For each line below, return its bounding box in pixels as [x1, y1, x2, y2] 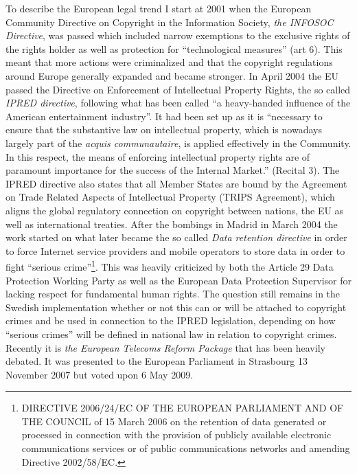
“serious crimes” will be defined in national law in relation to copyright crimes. [5, 326, 337, 341]
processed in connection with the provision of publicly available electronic [21, 427, 332, 442]
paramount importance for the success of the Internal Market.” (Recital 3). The [5, 163, 340, 177]
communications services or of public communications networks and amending [21, 441, 350, 455]
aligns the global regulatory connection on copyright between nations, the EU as [5, 203, 344, 217]
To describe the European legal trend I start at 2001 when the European [5, 1, 312, 15]
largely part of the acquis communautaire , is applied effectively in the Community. [5, 135, 352, 150]
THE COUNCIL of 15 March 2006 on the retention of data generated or [21, 414, 327, 428]
